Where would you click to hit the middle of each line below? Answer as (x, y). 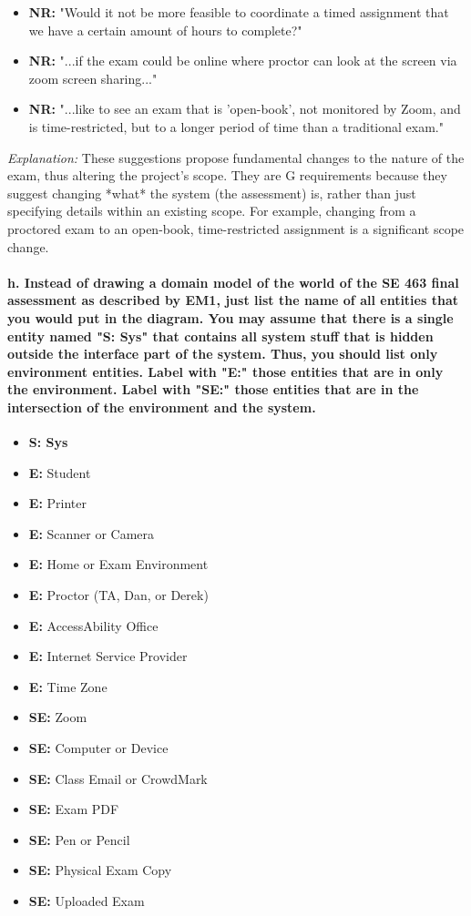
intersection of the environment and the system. (162, 407)
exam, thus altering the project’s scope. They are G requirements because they (227, 175)
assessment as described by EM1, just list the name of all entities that (233, 300)
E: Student (60, 472)
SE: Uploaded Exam (87, 900)
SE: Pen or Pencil (79, 839)
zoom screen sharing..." (93, 78)
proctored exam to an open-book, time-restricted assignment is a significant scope (236, 228)
